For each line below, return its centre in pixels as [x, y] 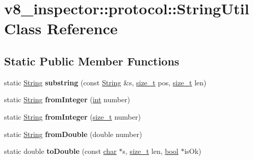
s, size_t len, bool [150, 151]
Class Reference [61, 28]
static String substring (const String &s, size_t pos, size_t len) [105, 82]
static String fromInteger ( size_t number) [72, 116]
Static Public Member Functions [92, 61]
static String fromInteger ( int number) [67, 99]
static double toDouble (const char [60, 151]
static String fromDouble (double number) [73, 134]
